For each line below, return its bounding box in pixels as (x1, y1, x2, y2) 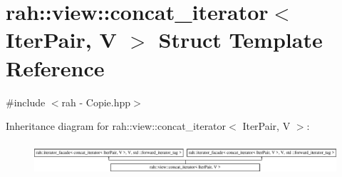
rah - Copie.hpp (61, 94, 131, 109)
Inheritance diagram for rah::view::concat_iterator (6, 118, 227, 133)
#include (6, 94, 46, 109)
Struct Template (158, 25, 323, 54)
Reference (6, 53, 105, 82)
